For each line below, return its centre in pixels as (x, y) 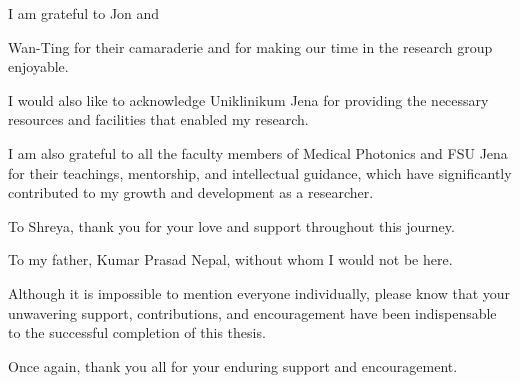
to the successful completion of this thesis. (137, 332)
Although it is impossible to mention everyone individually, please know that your (259, 292)
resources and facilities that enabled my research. (158, 119)
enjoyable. (38, 66)
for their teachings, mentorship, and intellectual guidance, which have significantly (260, 172)
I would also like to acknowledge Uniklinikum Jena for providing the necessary (248, 99)
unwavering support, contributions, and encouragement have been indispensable (252, 312)
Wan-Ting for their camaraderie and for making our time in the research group (250, 46)
